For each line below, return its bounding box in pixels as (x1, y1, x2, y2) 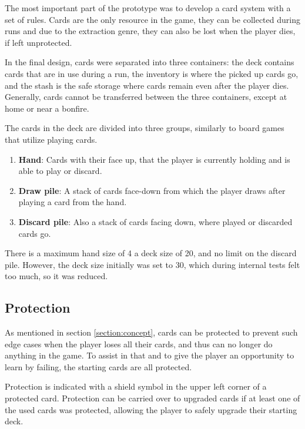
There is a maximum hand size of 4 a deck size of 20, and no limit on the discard (5, 247, 297, 259)
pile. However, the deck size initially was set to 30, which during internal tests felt (5, 258, 300, 270)
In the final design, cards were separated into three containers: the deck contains (5, 56, 294, 68)
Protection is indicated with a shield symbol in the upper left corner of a (5, 380, 267, 393)
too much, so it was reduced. (5, 270, 108, 282)
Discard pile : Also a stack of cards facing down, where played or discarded (18, 215, 293, 227)
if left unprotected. (5, 36, 72, 48)
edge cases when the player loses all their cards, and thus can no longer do (5, 337, 273, 350)
